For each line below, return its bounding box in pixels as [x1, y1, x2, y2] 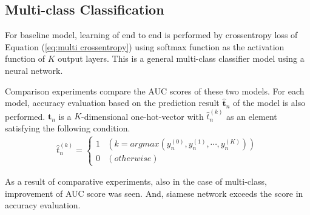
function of [5, 52, 45, 65]
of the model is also [233, 96, 306, 109]
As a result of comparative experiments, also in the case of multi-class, [5, 175, 267, 188]
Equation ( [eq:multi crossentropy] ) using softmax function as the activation [5, 40, 285, 53]
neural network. [5, 64, 63, 76]
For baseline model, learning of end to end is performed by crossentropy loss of [5, 28, 298, 41]
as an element [226, 110, 277, 122]
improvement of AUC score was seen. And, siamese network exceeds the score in [5, 187, 303, 199]
